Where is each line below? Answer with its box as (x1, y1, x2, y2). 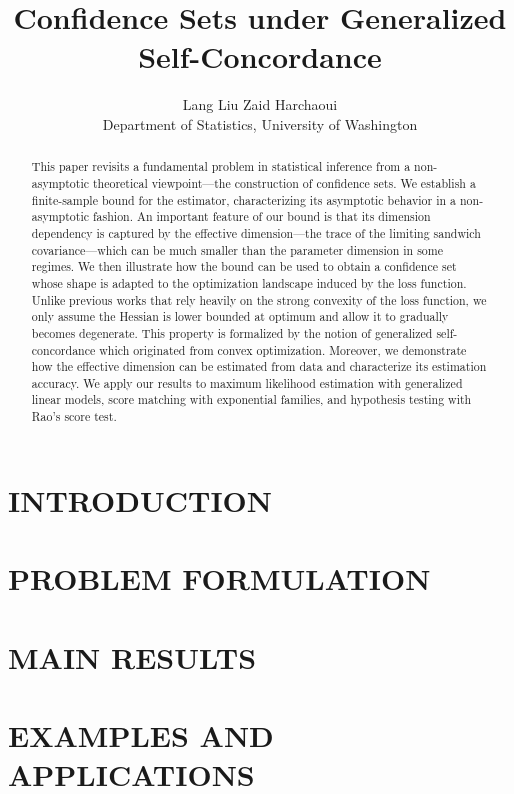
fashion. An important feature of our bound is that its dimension (92, 208, 431, 225)
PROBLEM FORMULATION (8, 558, 431, 599)
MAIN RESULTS (8, 636, 257, 677)
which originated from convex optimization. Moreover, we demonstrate (99, 341, 467, 358)
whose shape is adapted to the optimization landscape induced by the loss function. (31, 274, 467, 291)
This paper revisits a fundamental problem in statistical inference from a (31, 158, 411, 175)
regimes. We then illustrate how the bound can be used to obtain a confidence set (31, 258, 457, 275)
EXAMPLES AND (8, 714, 274, 755)
